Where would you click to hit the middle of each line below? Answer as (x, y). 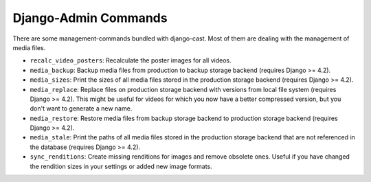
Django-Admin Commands (90, 18)
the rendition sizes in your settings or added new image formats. (121, 166)
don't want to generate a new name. (81, 109)
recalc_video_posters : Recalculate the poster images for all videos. (131, 60)
